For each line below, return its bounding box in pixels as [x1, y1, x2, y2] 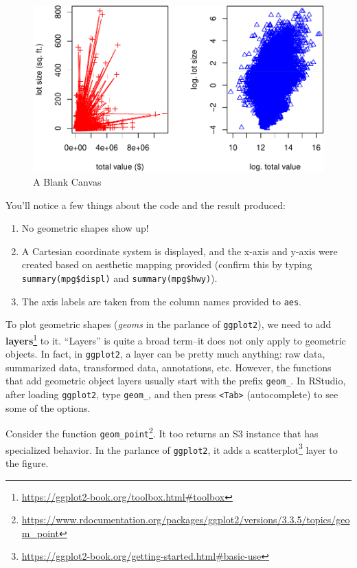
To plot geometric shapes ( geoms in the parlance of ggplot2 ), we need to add [5, 317, 332, 331]
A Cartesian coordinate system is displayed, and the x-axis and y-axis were [21, 243, 338, 258]
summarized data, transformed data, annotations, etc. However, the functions [5, 360, 332, 374]
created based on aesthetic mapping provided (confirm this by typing [21, 257, 312, 272]
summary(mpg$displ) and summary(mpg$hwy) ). [21, 270, 218, 285]
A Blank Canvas [33, 174, 102, 188]
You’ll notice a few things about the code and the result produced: [5, 197, 286, 212]
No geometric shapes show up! [21, 221, 149, 235]
